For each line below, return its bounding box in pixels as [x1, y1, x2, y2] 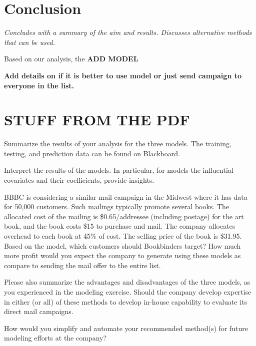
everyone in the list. [4, 80, 74, 90]
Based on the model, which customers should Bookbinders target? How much [4, 240, 241, 251]
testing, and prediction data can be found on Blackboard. [4, 148, 180, 158]
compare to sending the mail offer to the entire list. [4, 260, 161, 270]
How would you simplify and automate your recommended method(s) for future [4, 323, 248, 333]
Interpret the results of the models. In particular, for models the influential [4, 165, 233, 175]
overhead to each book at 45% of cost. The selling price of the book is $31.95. [4, 230, 242, 241]
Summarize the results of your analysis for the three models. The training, [4, 138, 231, 149]
